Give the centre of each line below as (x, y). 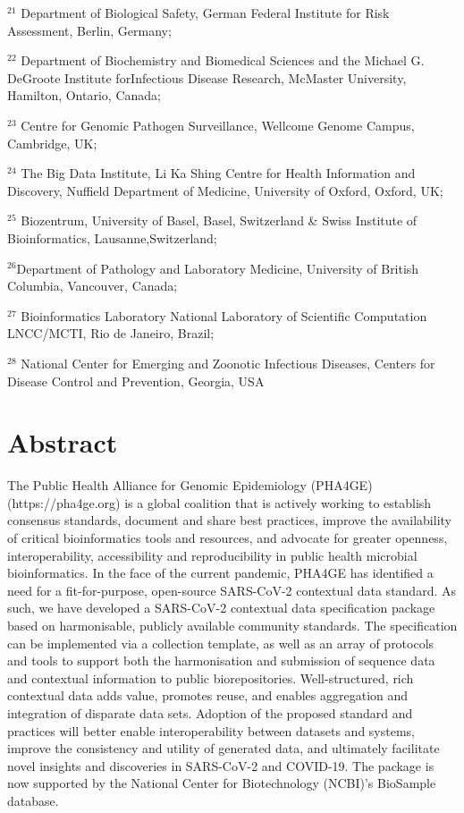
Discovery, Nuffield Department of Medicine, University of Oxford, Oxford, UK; (225, 190)
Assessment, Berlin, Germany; (89, 30)
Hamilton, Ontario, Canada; (84, 95)
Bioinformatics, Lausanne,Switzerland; (112, 237)
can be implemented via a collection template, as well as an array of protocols (221, 643)
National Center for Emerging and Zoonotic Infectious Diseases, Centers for (228, 363)
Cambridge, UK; (52, 143)
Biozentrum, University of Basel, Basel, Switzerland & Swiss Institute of (219, 220)
